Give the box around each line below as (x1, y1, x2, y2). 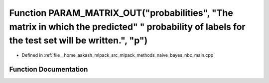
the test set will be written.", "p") (9, 35, 148, 46)
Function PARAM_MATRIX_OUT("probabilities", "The (9, 7, 234, 18)
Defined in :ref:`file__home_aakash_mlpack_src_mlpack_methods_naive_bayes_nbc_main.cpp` (21, 52, 215, 58)
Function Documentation (9, 65, 88, 74)
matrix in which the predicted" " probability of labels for (9, 21, 246, 32)
